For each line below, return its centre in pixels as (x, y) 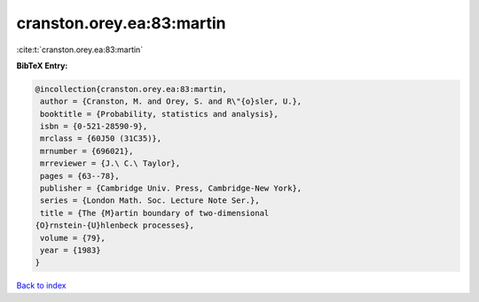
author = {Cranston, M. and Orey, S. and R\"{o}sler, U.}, (171, 101)
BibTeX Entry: (42, 66)
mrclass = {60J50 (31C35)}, (101, 139)
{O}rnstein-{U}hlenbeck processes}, (115, 225)
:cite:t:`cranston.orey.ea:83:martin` (80, 50)
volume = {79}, (73, 238)
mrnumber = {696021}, (87, 151)
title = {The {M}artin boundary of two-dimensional (155, 213)
